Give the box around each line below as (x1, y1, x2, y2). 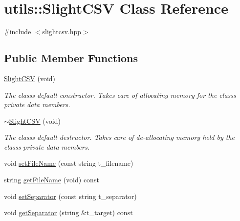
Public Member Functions (4, 50, 138, 66)
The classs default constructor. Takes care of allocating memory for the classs (4, 89, 236, 100)
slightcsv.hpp (42, 26, 82, 37)
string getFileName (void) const (4, 175, 99, 185)
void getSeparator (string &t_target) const (4, 207, 133, 218)
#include (4, 26, 31, 37)
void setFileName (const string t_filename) (4, 158, 133, 168)
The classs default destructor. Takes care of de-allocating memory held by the (4, 132, 235, 142)
